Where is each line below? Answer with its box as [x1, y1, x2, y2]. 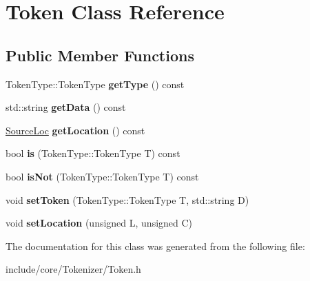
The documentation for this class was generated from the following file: [6, 238, 305, 253]
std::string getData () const [6, 100, 126, 114]
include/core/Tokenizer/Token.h [6, 262, 141, 276]
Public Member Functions [6, 44, 194, 65]
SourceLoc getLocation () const [6, 123, 145, 137]
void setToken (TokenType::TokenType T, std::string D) [6, 192, 249, 207]
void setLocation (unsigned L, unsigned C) [6, 216, 193, 230]
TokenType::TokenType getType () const [6, 76, 185, 91]
